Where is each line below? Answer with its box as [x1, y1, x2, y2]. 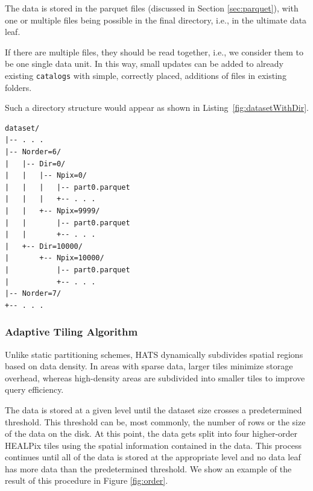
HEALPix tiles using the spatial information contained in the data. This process [5, 439, 302, 451]
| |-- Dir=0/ [5, 159, 66, 168]
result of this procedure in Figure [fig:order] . [5, 474, 168, 487]
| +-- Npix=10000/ [5, 254, 104, 263]
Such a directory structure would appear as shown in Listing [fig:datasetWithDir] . [5, 101, 309, 114]
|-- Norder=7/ [5, 289, 62, 298]
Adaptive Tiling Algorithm [5, 324, 138, 339]
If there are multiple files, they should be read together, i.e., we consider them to [5, 45, 304, 58]
